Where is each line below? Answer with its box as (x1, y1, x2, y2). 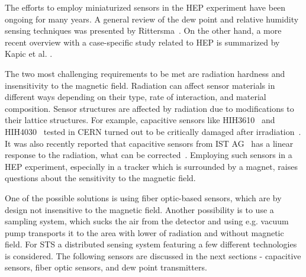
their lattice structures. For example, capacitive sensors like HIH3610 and (5, 114, 275, 126)
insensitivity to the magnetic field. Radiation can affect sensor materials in (5, 79, 275, 91)
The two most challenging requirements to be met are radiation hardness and (5, 67, 285, 79)
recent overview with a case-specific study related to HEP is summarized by (5, 36, 280, 48)
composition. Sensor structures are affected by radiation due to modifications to (5, 102, 294, 114)
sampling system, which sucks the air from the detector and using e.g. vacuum (5, 215, 289, 227)
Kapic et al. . (5, 47, 53, 60)
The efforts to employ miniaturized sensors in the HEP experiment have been (5, 1, 286, 13)
